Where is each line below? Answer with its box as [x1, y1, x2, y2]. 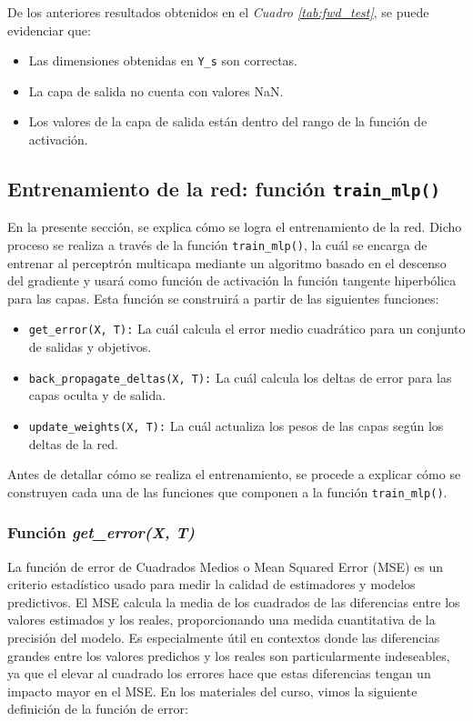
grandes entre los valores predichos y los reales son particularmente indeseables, [7, 646, 450, 665]
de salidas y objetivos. [28, 337, 152, 356]
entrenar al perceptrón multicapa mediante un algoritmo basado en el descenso [7, 253, 447, 272]
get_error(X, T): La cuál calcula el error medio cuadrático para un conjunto [28, 319, 466, 338]
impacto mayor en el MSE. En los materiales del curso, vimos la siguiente [7, 681, 418, 700]
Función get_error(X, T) [7, 521, 196, 544]
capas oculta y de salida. [28, 386, 166, 405]
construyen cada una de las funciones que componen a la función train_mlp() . [7, 482, 448, 501]
